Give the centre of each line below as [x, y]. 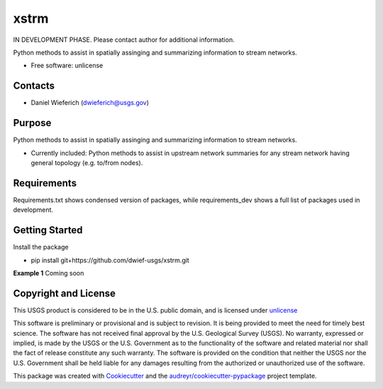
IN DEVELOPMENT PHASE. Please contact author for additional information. [124, 40]
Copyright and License [65, 293]
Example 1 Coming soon [49, 273]
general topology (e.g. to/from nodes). [87, 162]
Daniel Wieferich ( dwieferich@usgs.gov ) [90, 103]
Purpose [32, 123]
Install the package [41, 247]
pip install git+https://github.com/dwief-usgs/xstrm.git [110, 260]
